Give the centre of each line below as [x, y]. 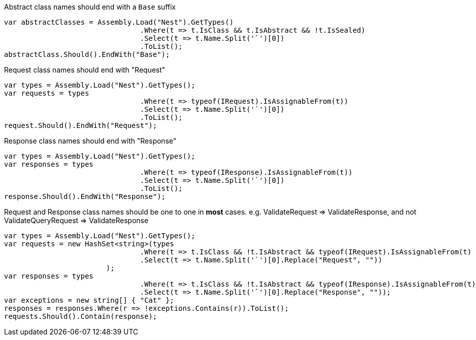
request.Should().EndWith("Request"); [81, 125]
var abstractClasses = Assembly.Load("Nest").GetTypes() [119, 22]
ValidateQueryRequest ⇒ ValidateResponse [76, 220]
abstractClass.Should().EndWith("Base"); [87, 54]
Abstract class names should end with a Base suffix [90, 7]
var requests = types [47, 93]
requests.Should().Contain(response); [81, 316]
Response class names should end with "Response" [90, 141]
